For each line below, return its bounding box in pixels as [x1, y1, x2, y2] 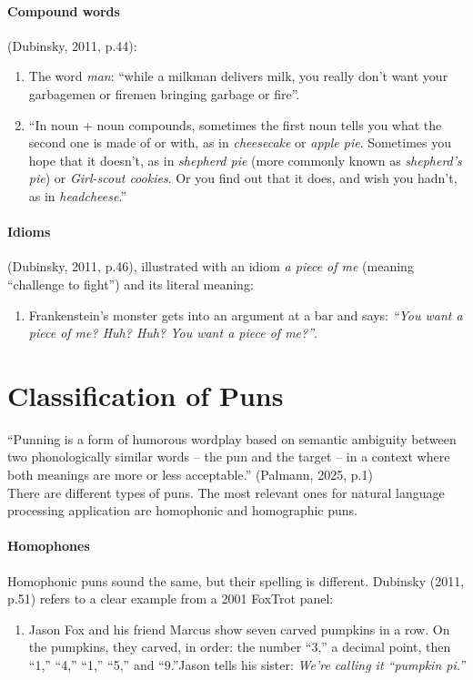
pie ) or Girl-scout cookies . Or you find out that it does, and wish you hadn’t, [28, 168, 458, 188]
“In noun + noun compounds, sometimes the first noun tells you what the [28, 115, 442, 134]
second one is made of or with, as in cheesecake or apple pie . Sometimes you [28, 133, 452, 152]
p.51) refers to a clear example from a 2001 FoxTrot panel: [7, 589, 334, 608]
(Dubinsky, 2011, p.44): [7, 36, 137, 55]
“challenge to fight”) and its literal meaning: [7, 274, 254, 293]
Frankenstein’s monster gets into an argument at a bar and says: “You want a [28, 305, 463, 324]
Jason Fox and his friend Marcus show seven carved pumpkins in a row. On [28, 619, 450, 638]
